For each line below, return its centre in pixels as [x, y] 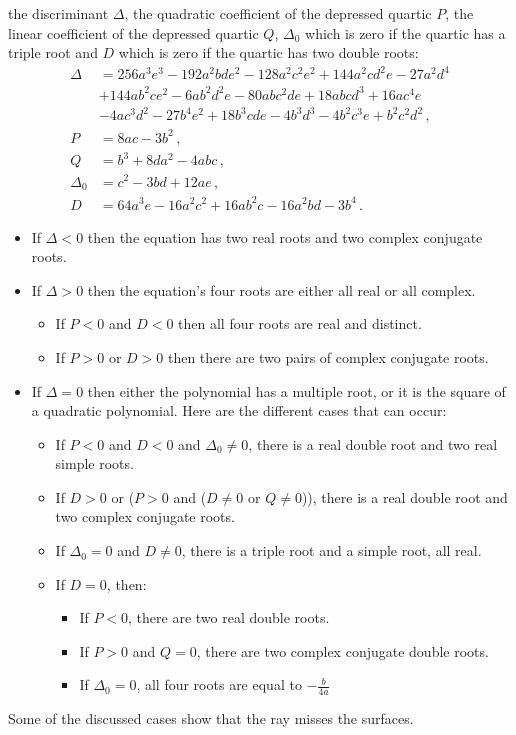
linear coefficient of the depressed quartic [133, 32]
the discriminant [58, 13]
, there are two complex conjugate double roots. [342, 650]
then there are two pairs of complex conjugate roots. [328, 356]
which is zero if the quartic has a [405, 32]
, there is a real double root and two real [373, 443]
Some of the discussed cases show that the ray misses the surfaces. [211, 718]
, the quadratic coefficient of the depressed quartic [278, 13]
